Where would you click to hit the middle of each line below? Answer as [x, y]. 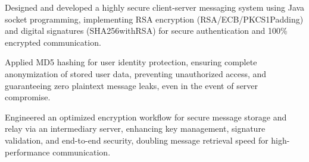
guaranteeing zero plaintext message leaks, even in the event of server [132, 85]
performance [27, 152]
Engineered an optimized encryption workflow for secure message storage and [146, 117]
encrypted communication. [53, 42]
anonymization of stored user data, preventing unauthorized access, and [136, 73]
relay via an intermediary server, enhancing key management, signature [135, 128]
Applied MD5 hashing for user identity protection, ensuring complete [131, 62]
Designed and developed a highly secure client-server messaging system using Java [155, 7]
